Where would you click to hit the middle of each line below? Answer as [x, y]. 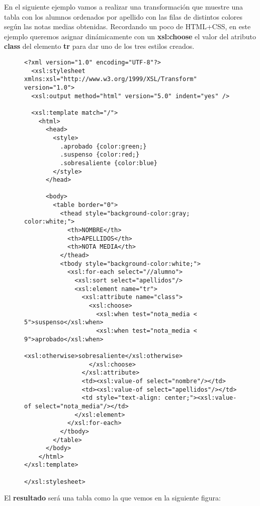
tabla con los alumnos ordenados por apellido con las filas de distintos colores [123, 16]
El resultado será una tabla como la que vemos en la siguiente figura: [112, 498]
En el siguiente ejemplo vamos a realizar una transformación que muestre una [124, 7]
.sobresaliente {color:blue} [109, 163]
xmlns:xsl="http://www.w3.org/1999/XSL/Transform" [111, 79]
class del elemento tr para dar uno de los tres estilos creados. [99, 46]
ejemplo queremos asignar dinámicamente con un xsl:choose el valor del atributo [130, 36]
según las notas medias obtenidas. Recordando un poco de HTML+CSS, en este [127, 26]
